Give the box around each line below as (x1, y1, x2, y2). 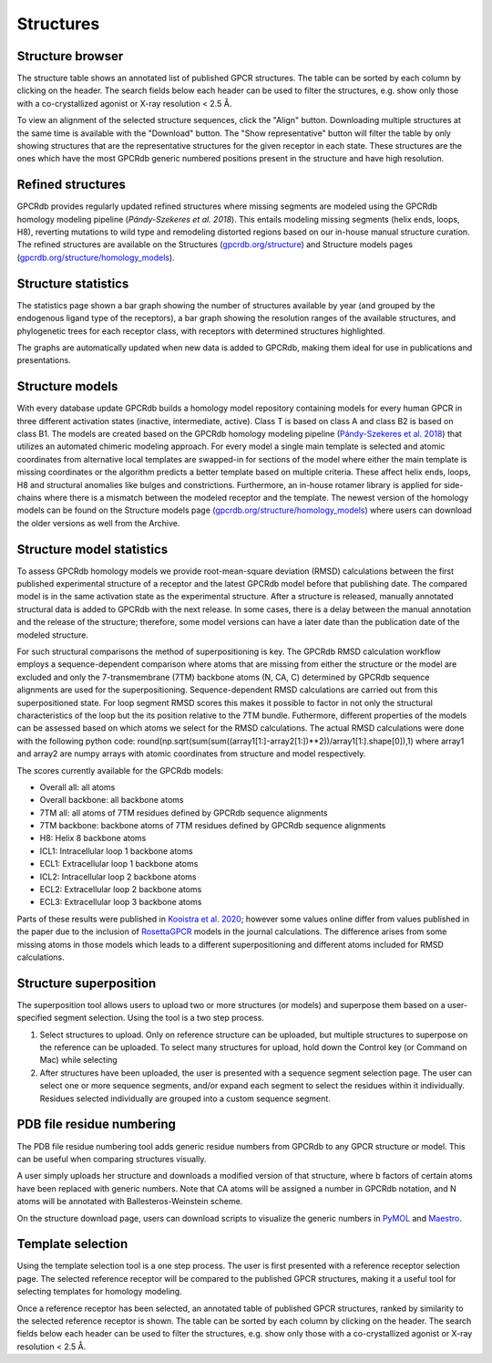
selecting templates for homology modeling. (16, 1286, 182, 1297)
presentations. (16, 355, 72, 366)
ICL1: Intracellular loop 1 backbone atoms (39, 845, 193, 857)
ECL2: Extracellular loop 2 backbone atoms (39, 884, 202, 895)
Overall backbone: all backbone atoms (39, 795, 184, 806)
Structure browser (16, 48, 124, 64)
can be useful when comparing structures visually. (16, 1153, 207, 1164)
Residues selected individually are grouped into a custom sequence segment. (39, 1093, 332, 1104)
